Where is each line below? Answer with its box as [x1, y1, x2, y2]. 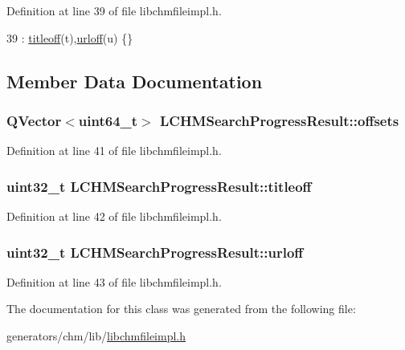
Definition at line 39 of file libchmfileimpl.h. [6, 2, 222, 18]
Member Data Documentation [6, 68, 263, 93]
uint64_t [78, 110, 138, 130]
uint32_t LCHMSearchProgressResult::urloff [6, 242, 304, 262]
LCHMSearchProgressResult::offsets [159, 110, 399, 130]
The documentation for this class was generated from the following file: [6, 300, 356, 317]
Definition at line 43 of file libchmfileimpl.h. [6, 273, 222, 290]
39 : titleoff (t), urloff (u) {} [6, 29, 133, 46]
